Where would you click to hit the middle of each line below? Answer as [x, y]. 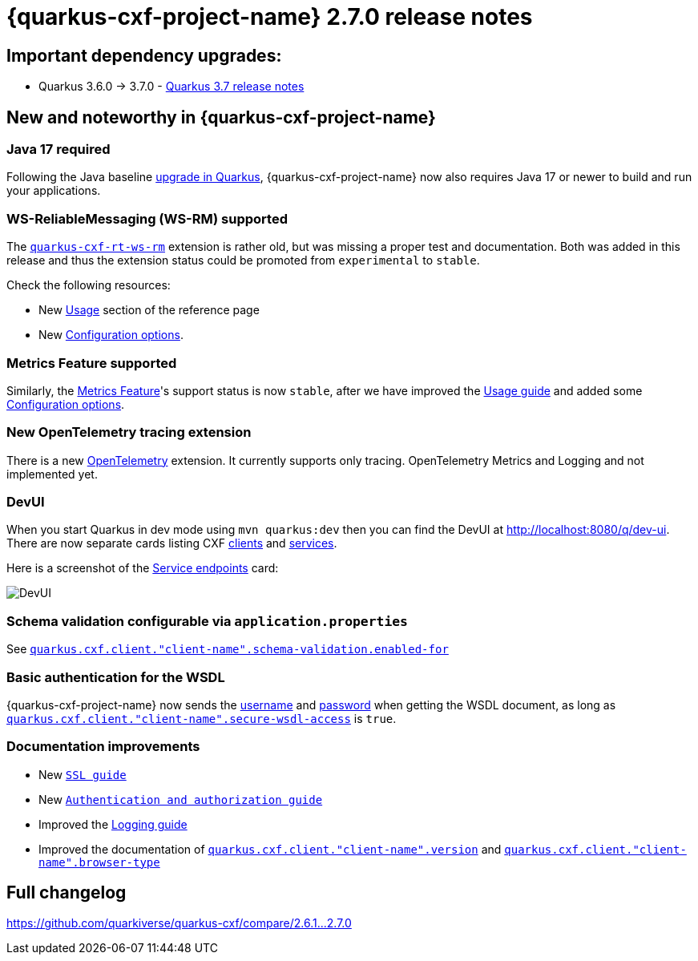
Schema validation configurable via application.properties [207, 621]
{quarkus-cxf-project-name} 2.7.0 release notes [270, 17]
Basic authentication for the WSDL [116, 677]
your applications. [54, 191]
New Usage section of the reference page [149, 310]
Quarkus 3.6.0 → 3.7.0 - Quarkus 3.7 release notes [171, 87]
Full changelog [67, 893]
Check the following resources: [89, 285]
